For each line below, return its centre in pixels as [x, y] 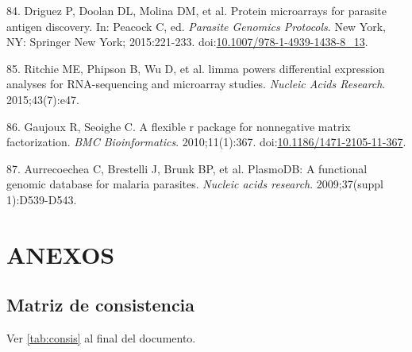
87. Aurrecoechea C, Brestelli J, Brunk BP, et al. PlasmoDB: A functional [187, 168]
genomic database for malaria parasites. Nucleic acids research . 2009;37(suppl [195, 184]
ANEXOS [61, 254]
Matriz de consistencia [101, 305]
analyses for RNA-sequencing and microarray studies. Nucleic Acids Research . [196, 84]
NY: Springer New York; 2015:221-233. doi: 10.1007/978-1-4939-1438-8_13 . [187, 42]
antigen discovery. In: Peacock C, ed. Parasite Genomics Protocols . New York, [196, 26]
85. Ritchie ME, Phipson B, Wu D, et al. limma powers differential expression [196, 68]
